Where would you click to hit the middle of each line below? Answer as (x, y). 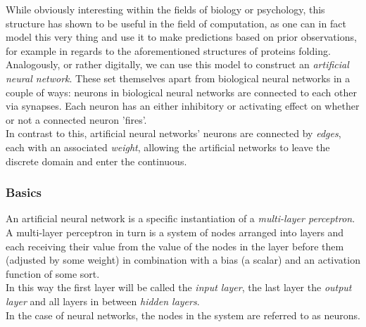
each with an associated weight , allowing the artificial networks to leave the (168, 147)
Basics (24, 192)
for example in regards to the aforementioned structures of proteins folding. (168, 50)
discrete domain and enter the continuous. (96, 161)
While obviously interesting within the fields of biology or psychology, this (165, 9)
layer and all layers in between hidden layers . (103, 301)
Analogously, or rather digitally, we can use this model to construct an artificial (177, 64)
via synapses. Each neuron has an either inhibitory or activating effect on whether (183, 106)
